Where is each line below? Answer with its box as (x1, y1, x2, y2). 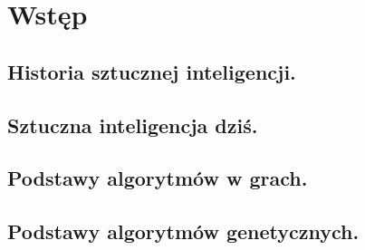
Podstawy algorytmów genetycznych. (7, 217, 360, 245)
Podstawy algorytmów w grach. (7, 164, 308, 192)
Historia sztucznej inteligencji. (7, 57, 296, 85)
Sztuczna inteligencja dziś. (7, 111, 258, 139)
